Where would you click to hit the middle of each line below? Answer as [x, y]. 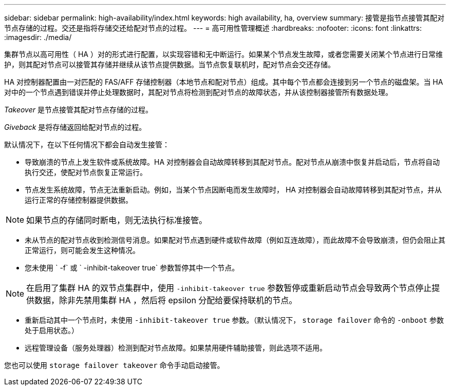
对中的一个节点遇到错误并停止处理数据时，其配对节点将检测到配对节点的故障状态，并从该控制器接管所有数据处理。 [198, 92]
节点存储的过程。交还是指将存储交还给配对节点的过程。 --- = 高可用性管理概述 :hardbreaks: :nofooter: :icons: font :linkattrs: [213, 28]
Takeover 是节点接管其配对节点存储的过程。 [78, 110]
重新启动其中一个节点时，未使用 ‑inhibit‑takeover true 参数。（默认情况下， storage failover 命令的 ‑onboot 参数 [234, 320]
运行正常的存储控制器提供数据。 [79, 200]
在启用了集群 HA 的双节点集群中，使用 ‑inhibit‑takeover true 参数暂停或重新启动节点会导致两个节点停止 [229, 288]
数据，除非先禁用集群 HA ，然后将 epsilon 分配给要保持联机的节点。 [166, 300]
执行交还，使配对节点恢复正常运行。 [86, 172]
